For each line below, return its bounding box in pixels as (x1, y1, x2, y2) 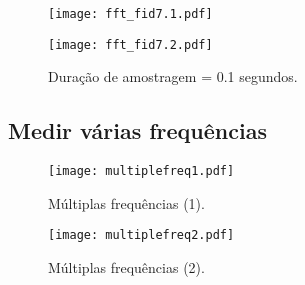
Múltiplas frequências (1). (48, 192, 205, 213)
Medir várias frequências (8, 115, 267, 146)
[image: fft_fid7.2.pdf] (48, 37, 213, 52)
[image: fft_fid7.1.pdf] (48, 7, 213, 21)
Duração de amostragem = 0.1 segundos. (48, 66, 298, 87)
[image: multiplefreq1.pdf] (48, 164, 235, 179)
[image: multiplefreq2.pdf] (48, 228, 235, 243)
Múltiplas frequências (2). (48, 257, 205, 278)
